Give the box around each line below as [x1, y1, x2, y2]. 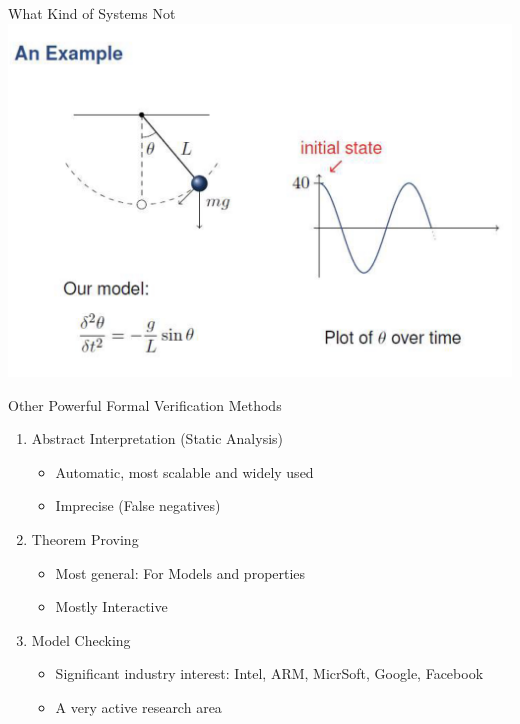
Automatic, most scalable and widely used [55, 461, 314, 482]
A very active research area [55, 696, 222, 717]
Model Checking [31, 629, 131, 650]
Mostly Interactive [55, 596, 168, 617]
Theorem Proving [31, 528, 139, 549]
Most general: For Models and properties [55, 562, 306, 583]
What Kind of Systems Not [8, 3, 176, 23]
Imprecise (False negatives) [55, 495, 221, 516]
